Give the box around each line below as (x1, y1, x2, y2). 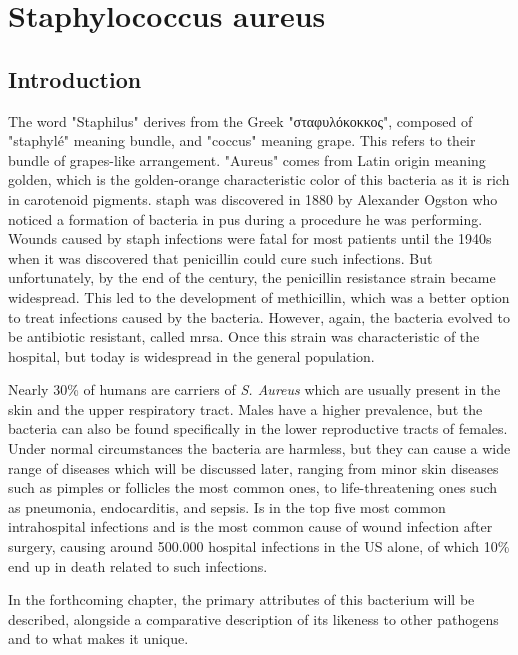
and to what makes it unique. (8, 628, 189, 649)
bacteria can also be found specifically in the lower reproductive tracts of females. (8, 418, 508, 439)
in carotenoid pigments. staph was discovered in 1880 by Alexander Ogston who (8, 188, 498, 209)
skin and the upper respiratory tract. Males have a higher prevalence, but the (8, 398, 483, 419)
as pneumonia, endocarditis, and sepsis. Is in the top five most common (8, 496, 446, 517)
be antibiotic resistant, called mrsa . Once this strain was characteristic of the (8, 326, 480, 347)
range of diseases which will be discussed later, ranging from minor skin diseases (8, 457, 499, 478)
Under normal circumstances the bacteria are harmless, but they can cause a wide (8, 438, 511, 459)
